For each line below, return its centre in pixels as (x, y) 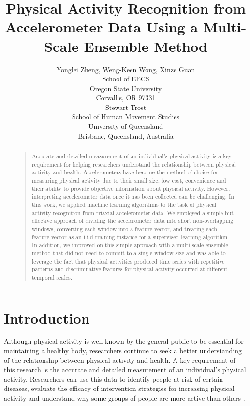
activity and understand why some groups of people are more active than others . (125, 398)
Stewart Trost (126, 107)
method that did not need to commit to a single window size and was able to (129, 253)
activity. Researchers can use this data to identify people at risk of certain (113, 379)
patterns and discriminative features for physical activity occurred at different (130, 269)
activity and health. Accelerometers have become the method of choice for (125, 172)
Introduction (47, 318)
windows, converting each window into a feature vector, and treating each (124, 228)
